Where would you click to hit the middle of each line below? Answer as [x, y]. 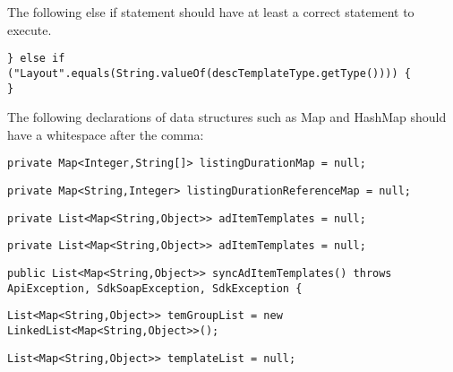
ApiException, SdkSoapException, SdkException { [155, 288]
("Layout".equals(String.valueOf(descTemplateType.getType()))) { [209, 73]
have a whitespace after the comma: [106, 134]
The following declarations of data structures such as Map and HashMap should [227, 117]
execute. [30, 29]
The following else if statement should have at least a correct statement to [211, 12]
